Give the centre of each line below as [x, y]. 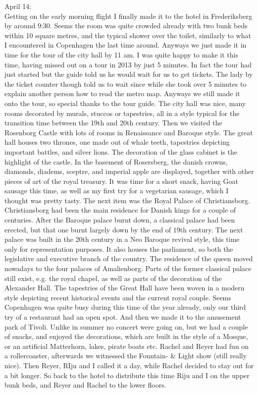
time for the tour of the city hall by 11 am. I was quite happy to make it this [121, 54]
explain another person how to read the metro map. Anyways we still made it [122, 93]
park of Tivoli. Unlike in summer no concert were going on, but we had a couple [126, 326]
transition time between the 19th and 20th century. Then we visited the [113, 123]
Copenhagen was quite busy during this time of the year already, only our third [125, 307]
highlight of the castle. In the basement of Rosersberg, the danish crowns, [116, 161]
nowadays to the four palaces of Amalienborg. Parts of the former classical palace [128, 268]
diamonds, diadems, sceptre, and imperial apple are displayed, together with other [129, 171]
